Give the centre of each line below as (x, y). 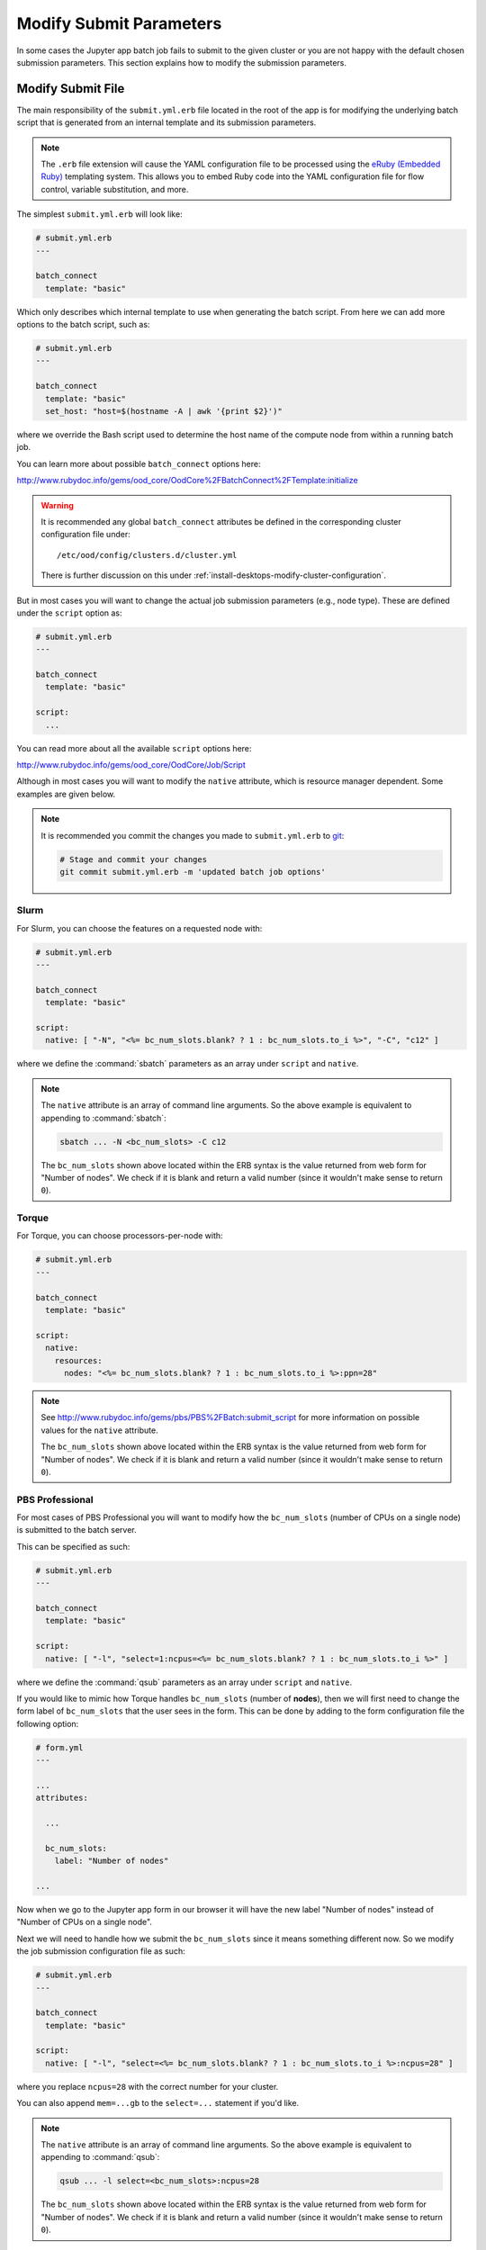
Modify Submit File (71, 89)
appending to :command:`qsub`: (100, 2157)
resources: (78, 1360)
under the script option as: (69, 613)
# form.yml (59, 1747)
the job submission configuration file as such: (101, 1951)
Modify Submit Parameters (119, 23)
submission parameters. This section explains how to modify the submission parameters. (181, 62)
